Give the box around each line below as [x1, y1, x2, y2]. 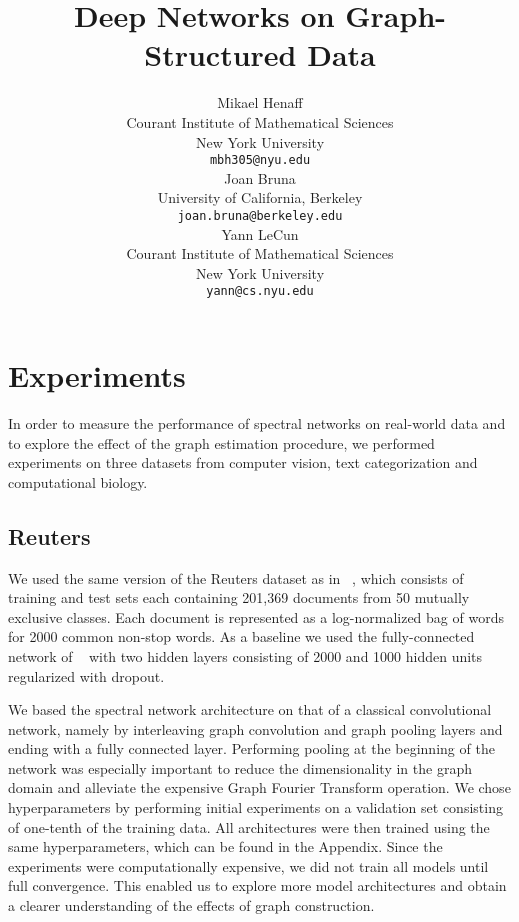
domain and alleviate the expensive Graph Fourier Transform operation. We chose [8, 777, 511, 798]
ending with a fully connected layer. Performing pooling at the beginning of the [8, 738, 495, 759]
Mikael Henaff [217, 92, 303, 113]
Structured [144, 34, 297, 75]
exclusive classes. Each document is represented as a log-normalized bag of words [8, 606, 504, 627]
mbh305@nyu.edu [209, 153, 311, 168]
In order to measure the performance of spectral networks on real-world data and [8, 412, 506, 433]
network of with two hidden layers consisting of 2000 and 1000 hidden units [8, 645, 483, 666]
